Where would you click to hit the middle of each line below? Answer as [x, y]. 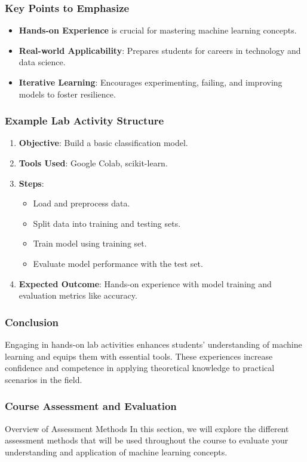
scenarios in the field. [44, 379]
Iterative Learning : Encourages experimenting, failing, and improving [151, 82]
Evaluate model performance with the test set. [118, 263]
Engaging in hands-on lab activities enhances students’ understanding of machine [153, 344]
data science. [42, 62]
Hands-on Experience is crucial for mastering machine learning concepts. [158, 30]
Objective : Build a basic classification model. [103, 143]
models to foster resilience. [67, 94]
